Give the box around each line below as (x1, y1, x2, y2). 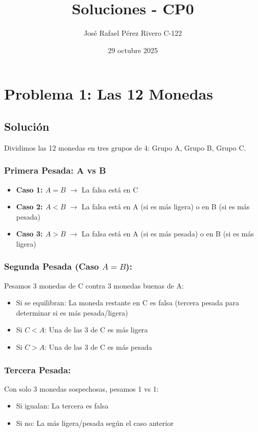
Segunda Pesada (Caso (4, 260, 99, 273)
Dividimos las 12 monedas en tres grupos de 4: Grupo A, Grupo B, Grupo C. (4, 142, 246, 153)
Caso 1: (16, 184, 43, 195)
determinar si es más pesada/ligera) (16, 307, 128, 318)
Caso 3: (16, 228, 43, 239)
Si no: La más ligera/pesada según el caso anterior (16, 418, 174, 428)
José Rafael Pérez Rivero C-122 (83, 28, 182, 38)
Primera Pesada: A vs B (4, 164, 106, 177)
